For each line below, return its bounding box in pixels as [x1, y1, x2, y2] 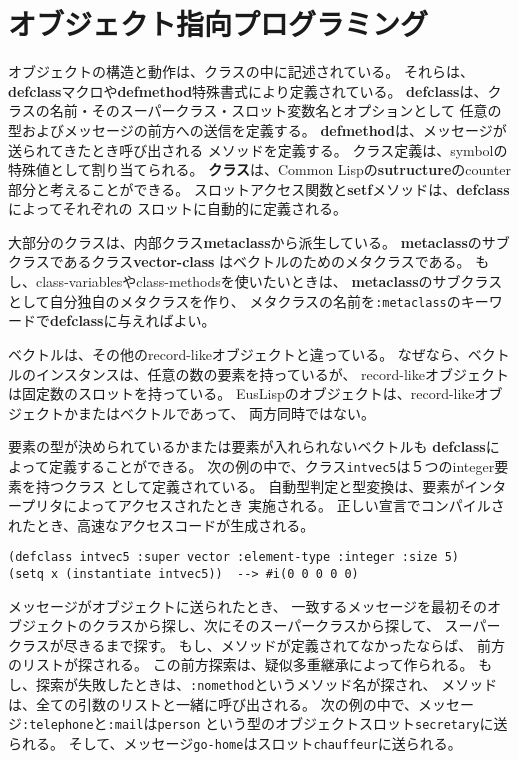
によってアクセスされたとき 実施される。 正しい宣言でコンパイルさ [63, 495, 505, 516]
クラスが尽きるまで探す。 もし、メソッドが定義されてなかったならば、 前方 [8, 634, 505, 655]
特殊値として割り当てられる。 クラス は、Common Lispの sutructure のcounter [8, 159, 511, 180]
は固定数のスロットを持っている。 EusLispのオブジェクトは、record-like [8, 383, 475, 404]
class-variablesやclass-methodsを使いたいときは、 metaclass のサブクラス [35, 271, 503, 292]
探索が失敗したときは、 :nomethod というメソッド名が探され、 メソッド [35, 674, 498, 694]
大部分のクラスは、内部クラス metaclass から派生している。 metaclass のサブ [8, 231, 510, 252]
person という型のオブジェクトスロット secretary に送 [157, 713, 508, 734]
